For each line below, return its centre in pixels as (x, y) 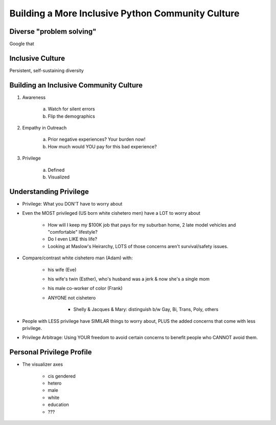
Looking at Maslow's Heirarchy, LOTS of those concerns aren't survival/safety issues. (138, 246)
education (58, 405)
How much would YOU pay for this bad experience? (102, 146)
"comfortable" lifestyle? (73, 232)
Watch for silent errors (71, 109)
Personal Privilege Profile (51, 352)
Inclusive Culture (37, 58)
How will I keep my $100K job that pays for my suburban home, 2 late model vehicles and (142, 225)
